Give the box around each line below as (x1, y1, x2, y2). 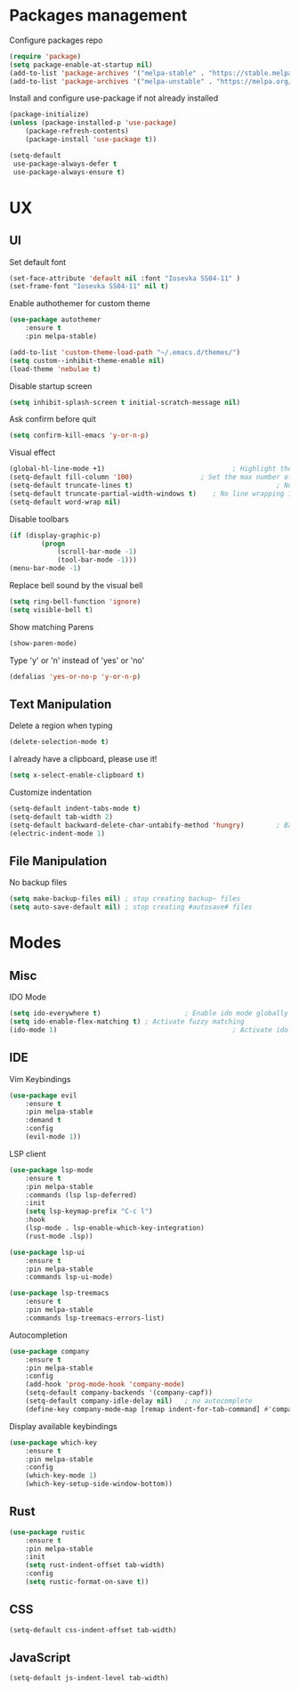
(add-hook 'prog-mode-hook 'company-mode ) (25, 1380, 185, 1389)
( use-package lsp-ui (9, 1248, 86, 1257)
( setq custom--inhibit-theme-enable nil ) (9, 356, 166, 365)
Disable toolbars (9, 514, 69, 524)
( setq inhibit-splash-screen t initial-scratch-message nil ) (9, 398, 241, 407)
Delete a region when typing (9, 720, 113, 731)
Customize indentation (9, 787, 92, 797)
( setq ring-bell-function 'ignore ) (9, 597, 141, 606)
